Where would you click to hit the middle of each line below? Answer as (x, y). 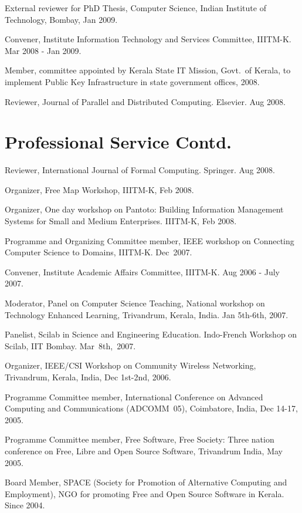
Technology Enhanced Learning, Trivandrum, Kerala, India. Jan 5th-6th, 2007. (147, 314)
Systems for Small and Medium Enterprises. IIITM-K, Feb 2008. (121, 221)
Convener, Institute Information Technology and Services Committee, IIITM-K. (148, 39)
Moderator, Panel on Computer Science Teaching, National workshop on (135, 303)
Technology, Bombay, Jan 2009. (61, 19)
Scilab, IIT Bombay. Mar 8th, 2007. (70, 345)
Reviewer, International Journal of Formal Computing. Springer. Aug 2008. (140, 170)
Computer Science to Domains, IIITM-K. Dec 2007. (99, 252)
